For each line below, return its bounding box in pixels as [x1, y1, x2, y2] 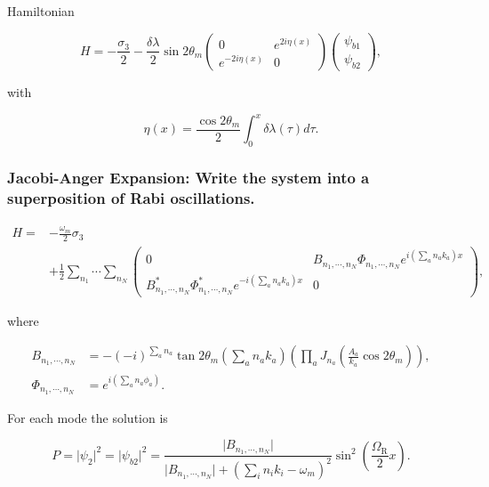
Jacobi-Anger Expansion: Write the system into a [7, 166, 370, 189]
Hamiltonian [7, 2, 75, 20]
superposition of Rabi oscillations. [7, 187, 255, 209]
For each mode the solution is [7, 408, 168, 426]
